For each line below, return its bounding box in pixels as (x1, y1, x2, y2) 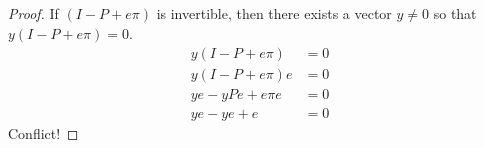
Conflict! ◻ (8, 122, 79, 143)
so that (433, 3, 477, 24)
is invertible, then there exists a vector (156, 3, 392, 24)
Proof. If (8, 3, 59, 24)
